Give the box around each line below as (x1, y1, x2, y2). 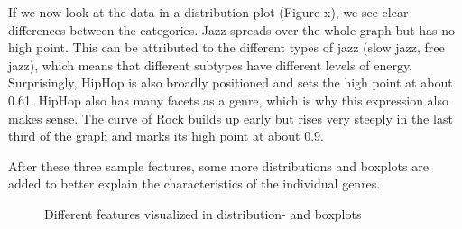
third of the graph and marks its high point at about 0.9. (8, 126, 324, 145)
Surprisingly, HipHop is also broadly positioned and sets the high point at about (8, 73, 453, 92)
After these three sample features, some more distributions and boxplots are (8, 156, 429, 175)
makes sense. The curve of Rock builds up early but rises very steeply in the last (8, 108, 453, 127)
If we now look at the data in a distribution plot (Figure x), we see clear (8, 3, 409, 21)
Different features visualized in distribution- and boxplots (44, 204, 362, 223)
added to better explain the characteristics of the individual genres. (8, 174, 381, 193)
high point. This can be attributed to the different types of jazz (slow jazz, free (8, 38, 445, 57)
